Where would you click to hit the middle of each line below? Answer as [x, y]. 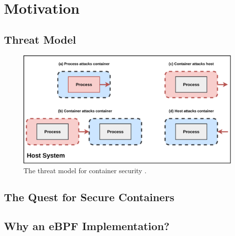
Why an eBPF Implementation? [87, 226]
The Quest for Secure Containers [89, 197]
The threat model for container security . [85, 170]
